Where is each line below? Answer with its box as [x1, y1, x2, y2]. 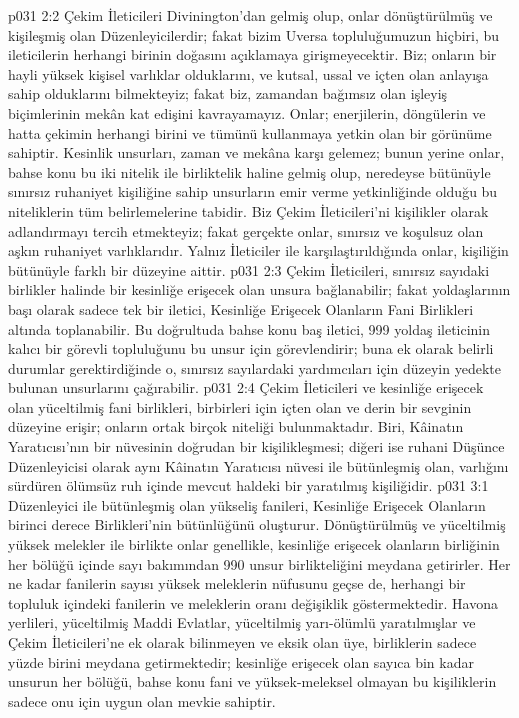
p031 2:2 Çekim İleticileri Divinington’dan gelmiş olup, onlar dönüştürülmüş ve [8, 5, 493, 25]
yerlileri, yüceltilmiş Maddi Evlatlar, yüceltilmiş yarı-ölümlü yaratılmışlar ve [8, 612, 476, 633]
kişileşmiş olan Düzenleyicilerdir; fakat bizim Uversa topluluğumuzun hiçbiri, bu [8, 24, 500, 45]
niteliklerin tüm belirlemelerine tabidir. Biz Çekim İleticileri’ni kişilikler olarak [8, 200, 489, 221]
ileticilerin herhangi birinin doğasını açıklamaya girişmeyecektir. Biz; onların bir [8, 44, 497, 65]
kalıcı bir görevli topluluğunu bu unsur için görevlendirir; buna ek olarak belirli [8, 338, 494, 359]
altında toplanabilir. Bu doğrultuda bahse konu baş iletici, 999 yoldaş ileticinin [8, 318, 491, 339]
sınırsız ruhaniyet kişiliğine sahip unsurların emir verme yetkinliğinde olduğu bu [8, 181, 498, 202]
